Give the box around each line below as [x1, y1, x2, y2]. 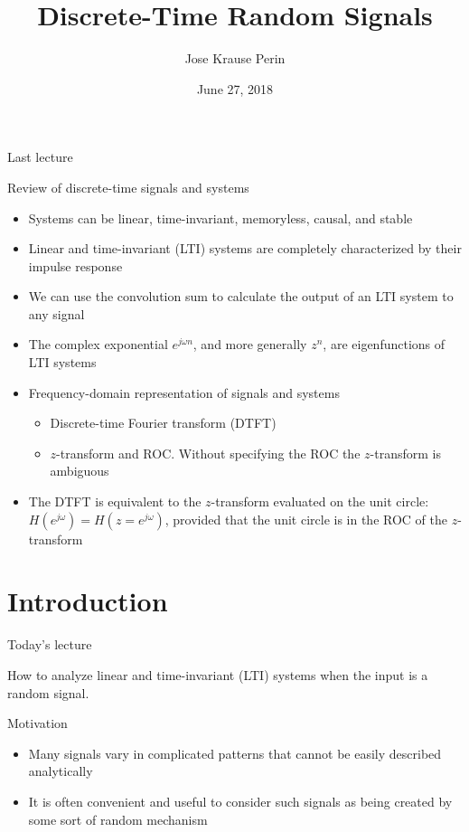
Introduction [7, 582, 168, 619]
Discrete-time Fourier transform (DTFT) [50, 413, 277, 432]
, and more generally [192, 335, 307, 354]
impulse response [28, 256, 123, 275]
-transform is [370, 443, 441, 462]
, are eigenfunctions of [323, 335, 446, 354]
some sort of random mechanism [28, 809, 208, 828]
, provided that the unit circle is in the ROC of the [164, 509, 447, 528]
